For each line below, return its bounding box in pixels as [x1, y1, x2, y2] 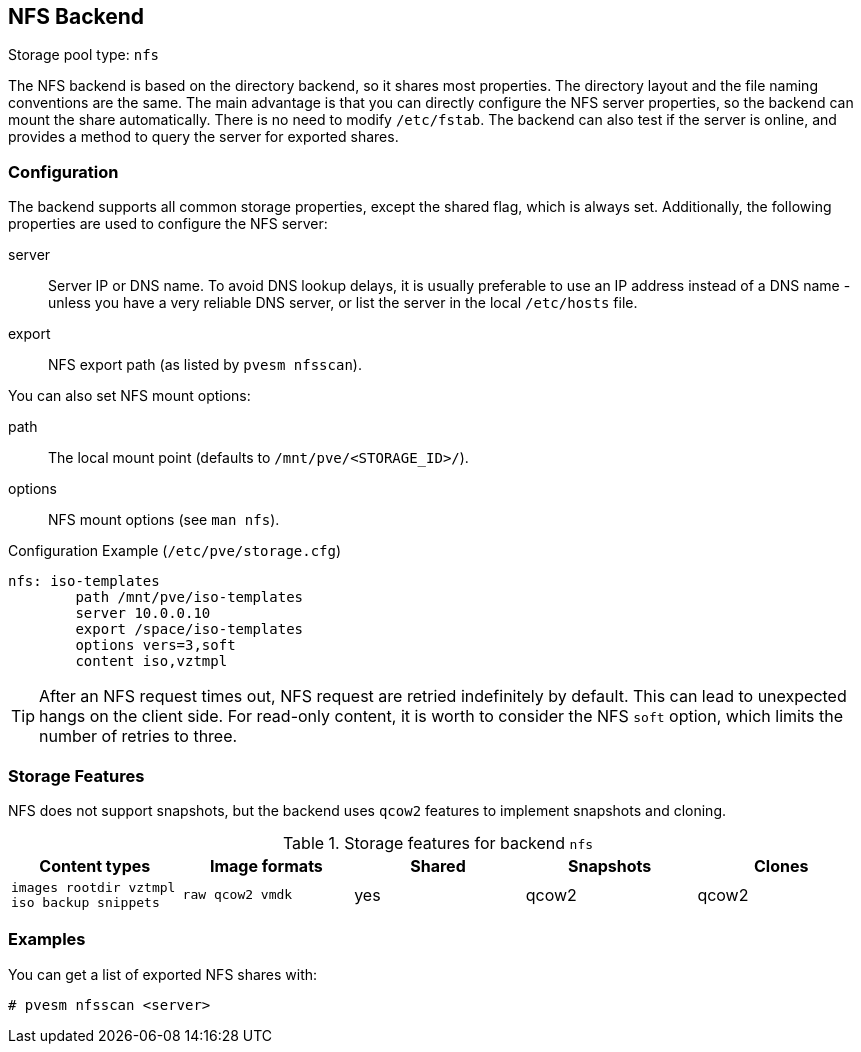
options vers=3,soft [75, 637, 236, 654]
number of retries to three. [39, 726, 238, 747]
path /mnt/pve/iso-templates [75, 589, 304, 606]
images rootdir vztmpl [11, 879, 176, 895]
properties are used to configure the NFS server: [8, 215, 328, 233]
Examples [8, 929, 86, 950]
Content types [39, 855, 151, 876]
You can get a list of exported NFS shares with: [8, 965, 318, 983]
